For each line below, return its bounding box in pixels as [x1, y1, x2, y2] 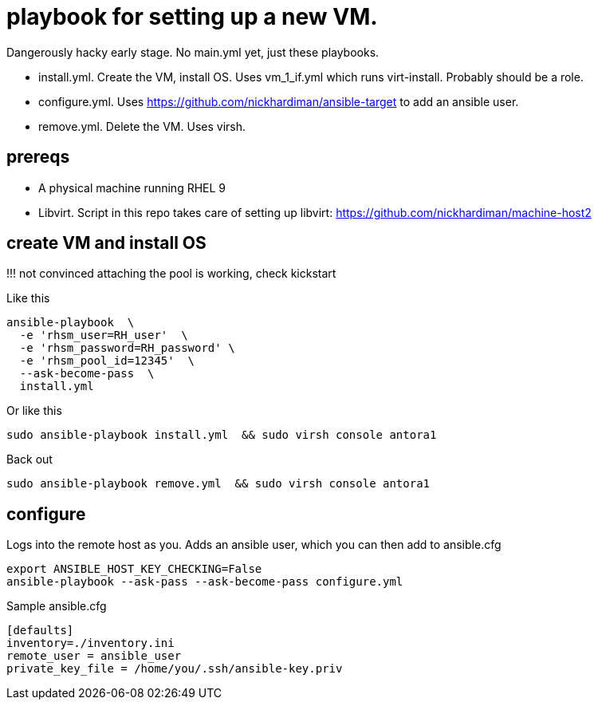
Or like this [6, 404, 62, 418]
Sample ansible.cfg [6, 599, 107, 613]
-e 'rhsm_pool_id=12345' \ [19, 354, 195, 368]
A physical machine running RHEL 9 [38, 180, 226, 195]
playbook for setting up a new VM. [6, 3, 378, 30]
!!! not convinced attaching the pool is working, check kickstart [6, 266, 336, 281]
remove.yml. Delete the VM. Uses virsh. [38, 119, 246, 133]
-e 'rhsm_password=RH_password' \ [19, 341, 235, 355]
